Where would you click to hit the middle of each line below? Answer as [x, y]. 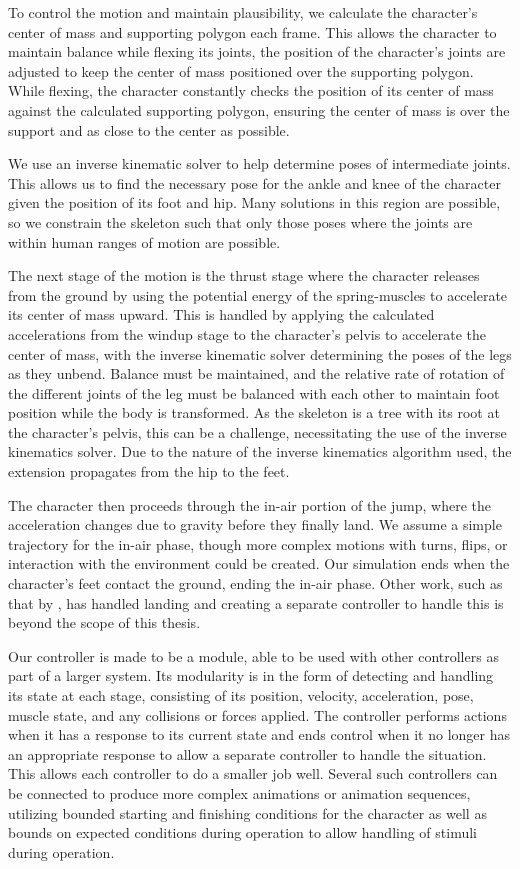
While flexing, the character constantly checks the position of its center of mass [251, 90]
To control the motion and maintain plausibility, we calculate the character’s [243, 12]
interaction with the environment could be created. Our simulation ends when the [259, 563]
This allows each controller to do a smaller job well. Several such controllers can [253, 773]
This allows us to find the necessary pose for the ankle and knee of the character [254, 182]
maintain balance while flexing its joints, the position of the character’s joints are [257, 51]
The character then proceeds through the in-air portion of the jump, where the [249, 504]
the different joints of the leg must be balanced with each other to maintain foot [254, 392]
